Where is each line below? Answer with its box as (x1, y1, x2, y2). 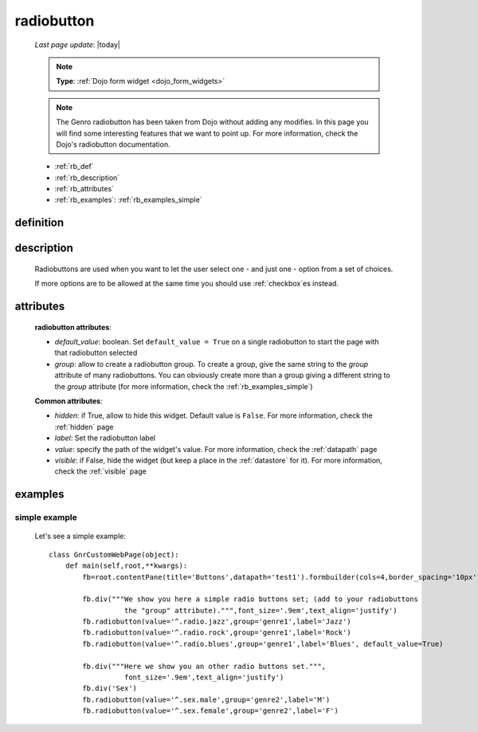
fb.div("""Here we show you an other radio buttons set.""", (82, 662, 327, 671)
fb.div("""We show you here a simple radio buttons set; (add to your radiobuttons (82, 595, 418, 604)
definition (14, 216, 65, 230)
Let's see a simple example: (34, 531, 127, 541)
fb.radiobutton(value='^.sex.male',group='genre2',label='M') (82, 695, 331, 704)
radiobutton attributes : (34, 322, 112, 332)
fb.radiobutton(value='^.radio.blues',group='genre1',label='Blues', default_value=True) (82, 639, 444, 648)
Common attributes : (34, 396, 103, 406)
